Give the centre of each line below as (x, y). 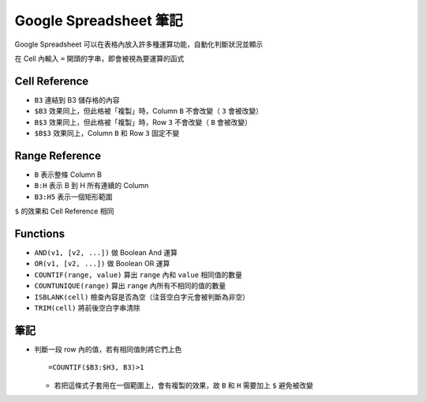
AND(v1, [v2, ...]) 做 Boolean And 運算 (106, 252)
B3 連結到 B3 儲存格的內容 (77, 100)
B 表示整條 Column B (68, 175)
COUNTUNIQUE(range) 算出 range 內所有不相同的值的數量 (130, 286)
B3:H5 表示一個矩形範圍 (74, 197)
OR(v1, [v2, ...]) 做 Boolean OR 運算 (102, 264)
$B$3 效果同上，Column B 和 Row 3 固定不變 (107, 133)
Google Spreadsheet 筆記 (99, 21)
